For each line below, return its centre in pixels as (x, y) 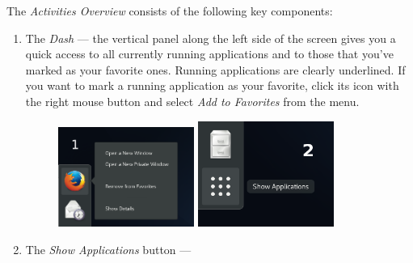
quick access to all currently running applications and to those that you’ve (209, 54)
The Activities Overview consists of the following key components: (170, 11)
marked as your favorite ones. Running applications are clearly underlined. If (215, 69)
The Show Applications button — (108, 249)
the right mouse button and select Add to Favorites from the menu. (192, 101)
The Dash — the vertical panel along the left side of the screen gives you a (211, 38)
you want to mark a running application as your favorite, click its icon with (212, 85)
